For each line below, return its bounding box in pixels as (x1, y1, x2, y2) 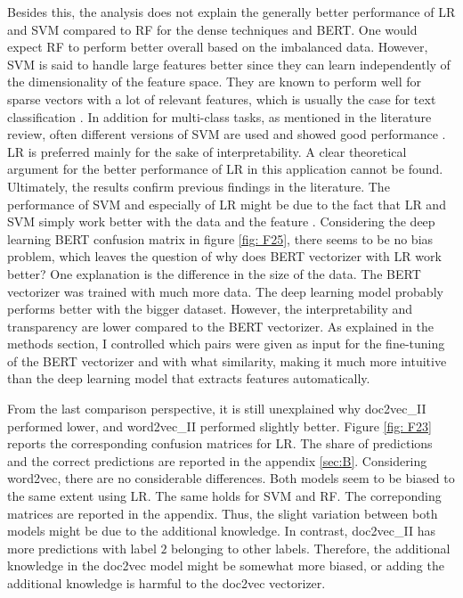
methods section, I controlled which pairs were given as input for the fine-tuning (7, 334, 445, 353)
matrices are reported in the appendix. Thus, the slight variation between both (7, 504, 438, 522)
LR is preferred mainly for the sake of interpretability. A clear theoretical (7, 142, 407, 160)
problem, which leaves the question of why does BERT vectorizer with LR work (7, 247, 442, 266)
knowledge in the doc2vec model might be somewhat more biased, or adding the (7, 556, 444, 575)
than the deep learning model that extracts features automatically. (7, 369, 370, 388)
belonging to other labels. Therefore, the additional (171, 538, 451, 557)
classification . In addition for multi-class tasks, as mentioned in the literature (7, 107, 432, 126)
